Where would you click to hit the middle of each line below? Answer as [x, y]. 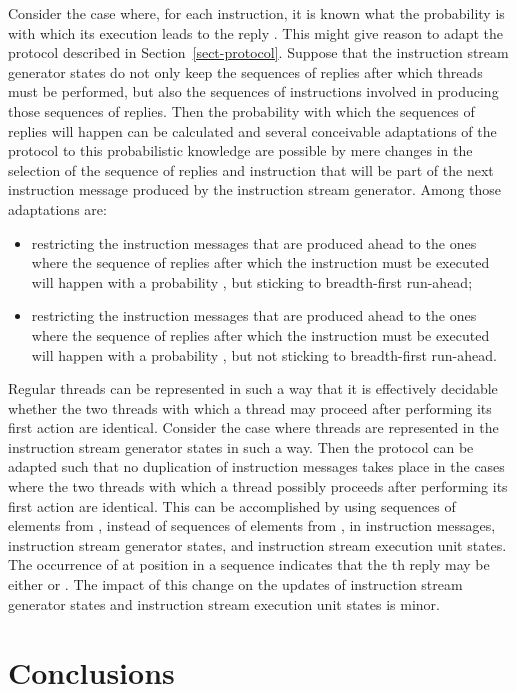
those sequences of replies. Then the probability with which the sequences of [241, 110]
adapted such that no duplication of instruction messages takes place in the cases [256, 466]
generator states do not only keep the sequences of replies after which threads [245, 71]
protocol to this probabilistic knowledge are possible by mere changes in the [240, 150]
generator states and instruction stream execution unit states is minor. [224, 603]
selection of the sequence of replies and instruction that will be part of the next [251, 169]
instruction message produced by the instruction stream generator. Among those [255, 189]
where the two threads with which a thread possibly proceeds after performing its [258, 486]
